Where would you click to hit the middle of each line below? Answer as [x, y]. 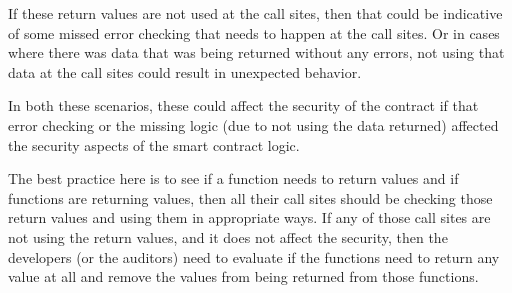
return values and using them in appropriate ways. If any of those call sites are [249, 217]
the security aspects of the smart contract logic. [154, 144]
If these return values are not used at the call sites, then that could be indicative [255, 13]
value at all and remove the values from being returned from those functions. [243, 276]
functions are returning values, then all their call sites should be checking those [250, 197]
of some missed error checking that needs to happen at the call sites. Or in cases [254, 32]
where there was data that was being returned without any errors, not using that [256, 52]
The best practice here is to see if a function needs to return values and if [233, 178]
